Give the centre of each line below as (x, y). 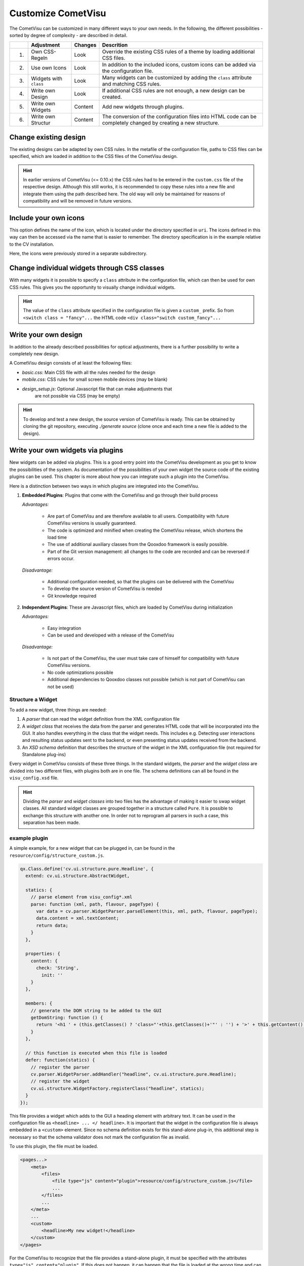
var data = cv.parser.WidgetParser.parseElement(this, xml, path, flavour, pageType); (147, 911)
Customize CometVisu (58, 13)
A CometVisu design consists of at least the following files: (71, 363)
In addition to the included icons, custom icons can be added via (179, 65)
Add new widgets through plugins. (143, 107)
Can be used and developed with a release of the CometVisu (111, 635)
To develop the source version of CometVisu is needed (105, 589)
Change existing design (48, 137)
